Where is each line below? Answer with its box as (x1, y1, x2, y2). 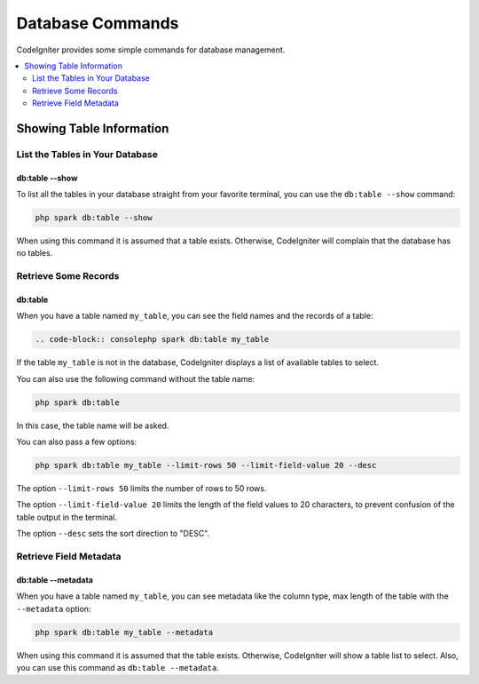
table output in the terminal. (16, 512, 118, 522)
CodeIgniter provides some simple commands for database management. (16, 44, 286, 55)
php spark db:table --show (35, 213, 153, 223)
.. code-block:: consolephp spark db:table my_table (35, 334, 270, 345)
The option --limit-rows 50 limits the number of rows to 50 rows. (16, 483, 267, 494)
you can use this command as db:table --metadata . (16, 662, 219, 672)
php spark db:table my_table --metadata (35, 627, 213, 637)
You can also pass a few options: (16, 436, 137, 448)
